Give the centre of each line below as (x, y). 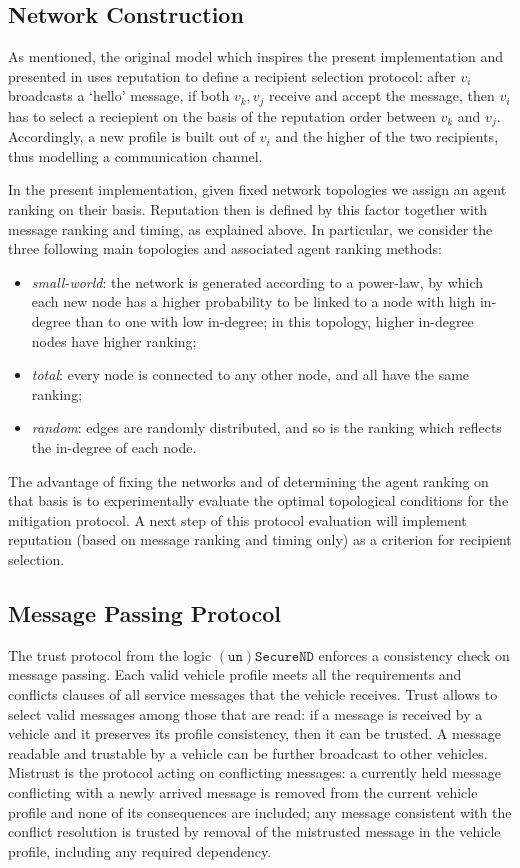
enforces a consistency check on (414, 654)
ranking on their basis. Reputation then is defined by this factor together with (248, 209)
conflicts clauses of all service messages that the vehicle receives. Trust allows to (253, 693)
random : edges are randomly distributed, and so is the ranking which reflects (266, 427)
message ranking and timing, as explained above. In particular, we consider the (250, 228)
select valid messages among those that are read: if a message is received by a (245, 713)
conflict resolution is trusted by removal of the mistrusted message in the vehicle (254, 831)
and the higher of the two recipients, (387, 136)
